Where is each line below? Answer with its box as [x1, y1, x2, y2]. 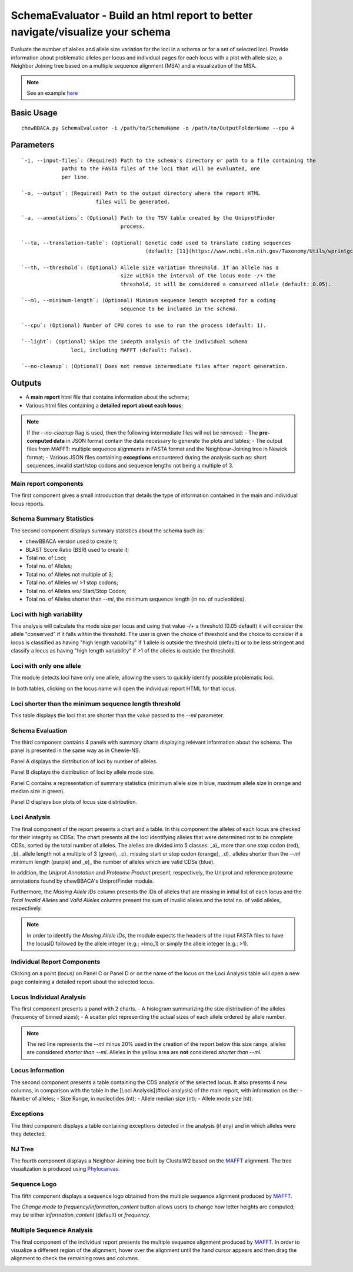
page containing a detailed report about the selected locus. [11, 978, 155, 985]
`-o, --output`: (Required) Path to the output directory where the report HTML [21, 190, 261, 197]
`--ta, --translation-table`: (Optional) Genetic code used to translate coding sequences [21, 239, 291, 246]
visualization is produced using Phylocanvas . [11, 1165, 120, 1172]
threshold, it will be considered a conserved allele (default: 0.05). [120, 280, 332, 287]
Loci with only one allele [11, 662, 82, 670]
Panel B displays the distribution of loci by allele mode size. [11, 768, 155, 776]
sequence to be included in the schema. [120, 305, 239, 312]
